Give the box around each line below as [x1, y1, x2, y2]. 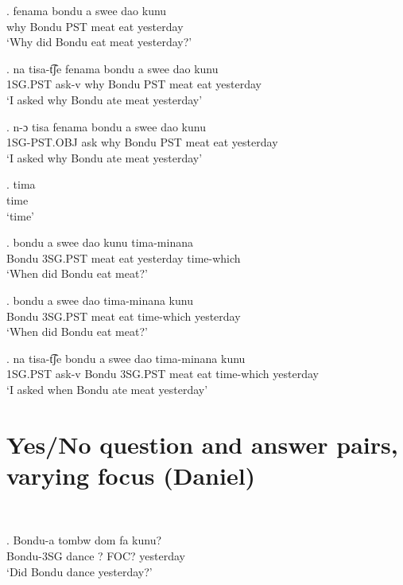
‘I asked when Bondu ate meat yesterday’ [6, 380, 208, 397]
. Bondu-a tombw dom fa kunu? [6, 532, 162, 548]
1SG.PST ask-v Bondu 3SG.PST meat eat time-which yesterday [6, 365, 319, 382]
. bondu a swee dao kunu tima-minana [6, 234, 193, 251]
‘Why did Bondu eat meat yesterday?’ [6, 33, 192, 50]
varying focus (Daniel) [6, 458, 256, 491]
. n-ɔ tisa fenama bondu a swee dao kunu [6, 118, 206, 135]
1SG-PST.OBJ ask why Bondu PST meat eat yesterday [6, 134, 278, 150]
